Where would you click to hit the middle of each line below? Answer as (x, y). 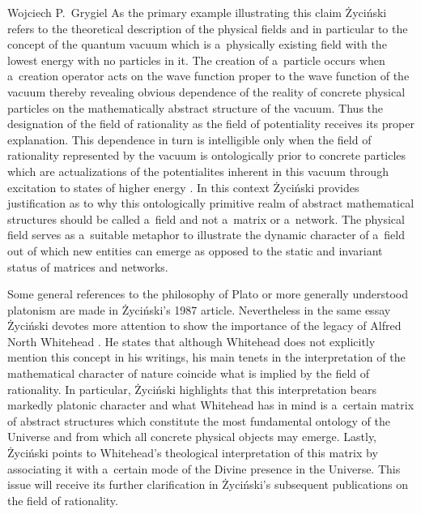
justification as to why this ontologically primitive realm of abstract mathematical (211, 203)
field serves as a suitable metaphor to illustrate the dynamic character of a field (206, 235)
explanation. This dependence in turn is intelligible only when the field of (189, 139)
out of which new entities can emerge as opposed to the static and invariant (195, 250)
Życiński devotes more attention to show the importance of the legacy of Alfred (204, 326)
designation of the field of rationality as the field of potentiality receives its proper (211, 124)
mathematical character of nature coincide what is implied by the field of (189, 373)
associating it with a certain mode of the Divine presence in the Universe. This (204, 468)
